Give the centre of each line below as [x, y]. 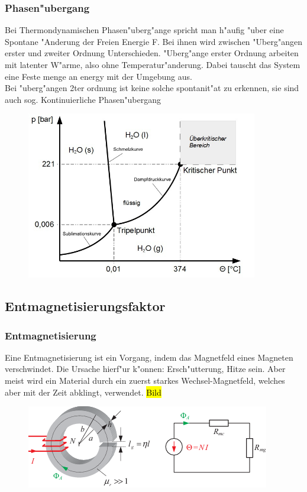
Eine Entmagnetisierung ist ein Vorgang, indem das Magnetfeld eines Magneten [149, 357]
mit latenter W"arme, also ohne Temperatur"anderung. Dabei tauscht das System [153, 64]
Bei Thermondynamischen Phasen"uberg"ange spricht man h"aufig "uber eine [144, 30]
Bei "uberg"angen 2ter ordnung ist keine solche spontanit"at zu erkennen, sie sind [152, 88]
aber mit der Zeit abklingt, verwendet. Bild [83, 392]
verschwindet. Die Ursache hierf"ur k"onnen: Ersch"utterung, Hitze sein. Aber [145, 369]
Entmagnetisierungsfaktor [85, 306]
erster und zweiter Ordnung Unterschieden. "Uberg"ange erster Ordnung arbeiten [152, 53]
